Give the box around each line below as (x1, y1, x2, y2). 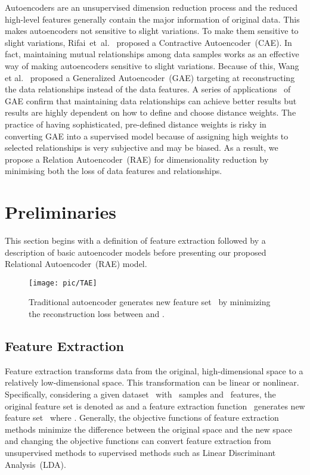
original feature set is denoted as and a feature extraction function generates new (5, 399, 305, 412)
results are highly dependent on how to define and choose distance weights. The (5, 106, 296, 119)
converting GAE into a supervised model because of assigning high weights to (5, 129, 289, 142)
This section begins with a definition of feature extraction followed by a (5, 234, 266, 247)
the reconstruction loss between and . (29, 308, 165, 320)
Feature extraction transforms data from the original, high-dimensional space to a (5, 364, 303, 377)
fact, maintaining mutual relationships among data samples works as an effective (5, 48, 299, 60)
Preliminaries (5, 200, 116, 224)
